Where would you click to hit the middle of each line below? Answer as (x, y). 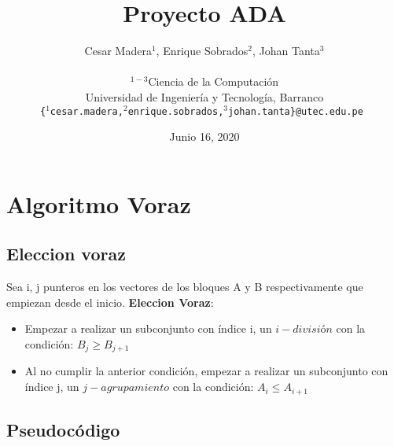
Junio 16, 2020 (204, 136)
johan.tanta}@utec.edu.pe (296, 111)
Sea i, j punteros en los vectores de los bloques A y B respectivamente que (185, 287)
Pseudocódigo (63, 429)
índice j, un (52, 387)
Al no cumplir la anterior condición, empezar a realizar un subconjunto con (206, 371)
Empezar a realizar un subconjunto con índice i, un (148, 328)
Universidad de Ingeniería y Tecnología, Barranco (204, 96)
